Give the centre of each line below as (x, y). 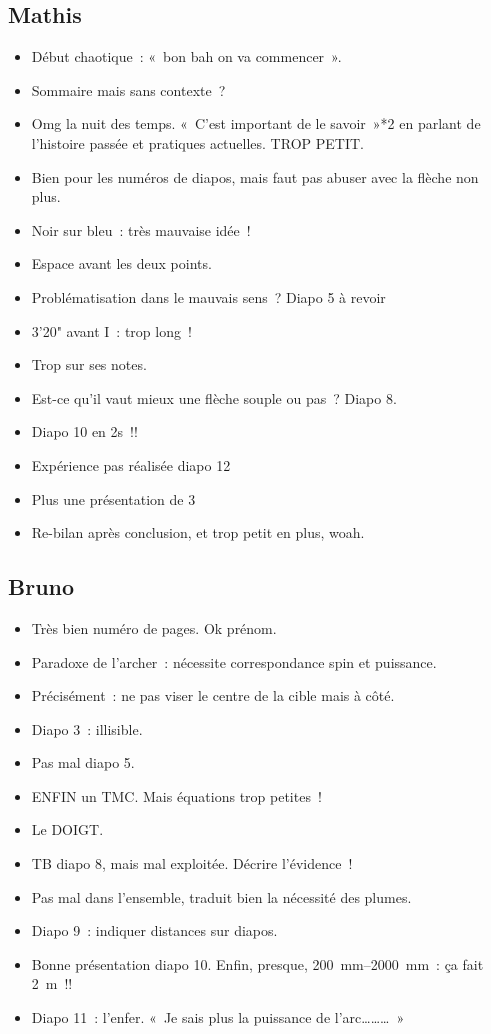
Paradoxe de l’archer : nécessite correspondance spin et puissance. (234, 661)
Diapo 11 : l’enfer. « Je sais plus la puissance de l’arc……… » (218, 1017)
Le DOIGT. (67, 829)
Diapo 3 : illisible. (87, 728)
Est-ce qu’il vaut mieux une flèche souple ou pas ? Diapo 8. (214, 397)
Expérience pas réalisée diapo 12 (131, 464)
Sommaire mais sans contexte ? (128, 89)
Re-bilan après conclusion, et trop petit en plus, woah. (198, 532)
